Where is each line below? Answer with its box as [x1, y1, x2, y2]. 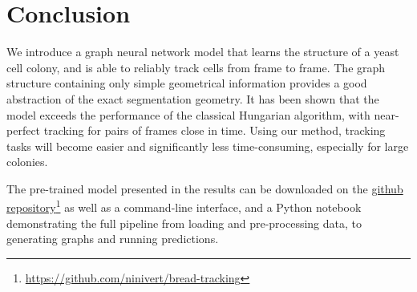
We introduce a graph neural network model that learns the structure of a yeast [6, 43, 399, 60]
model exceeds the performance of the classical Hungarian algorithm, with [6, 106, 370, 123]
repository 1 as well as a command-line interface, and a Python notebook [6, 197, 362, 216]
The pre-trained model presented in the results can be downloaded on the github [6, 180, 403, 197]
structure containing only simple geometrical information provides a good [6, 75, 367, 91]
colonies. [6, 153, 48, 170]
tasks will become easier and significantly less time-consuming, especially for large [6, 137, 409, 154]
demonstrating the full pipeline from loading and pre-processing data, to [6, 214, 362, 231]
